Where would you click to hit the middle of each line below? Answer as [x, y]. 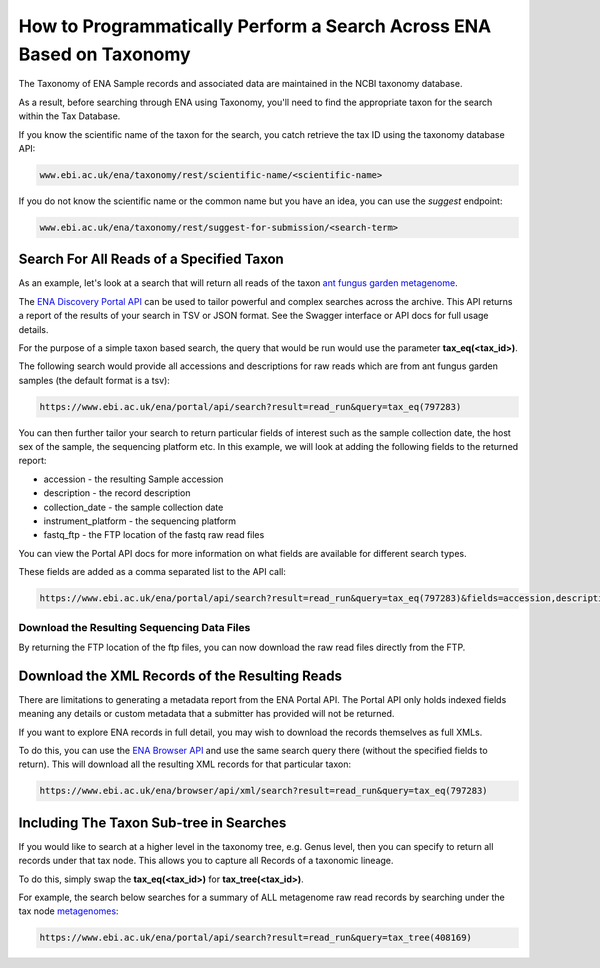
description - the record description [117, 493]
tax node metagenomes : [68, 911]
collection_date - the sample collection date [133, 507]
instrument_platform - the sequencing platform [140, 521]
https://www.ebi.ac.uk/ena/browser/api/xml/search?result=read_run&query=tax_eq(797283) [264, 791]
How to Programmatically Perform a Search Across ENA [255, 26]
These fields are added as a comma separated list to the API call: [152, 572]
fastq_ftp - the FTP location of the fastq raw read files [154, 535]
